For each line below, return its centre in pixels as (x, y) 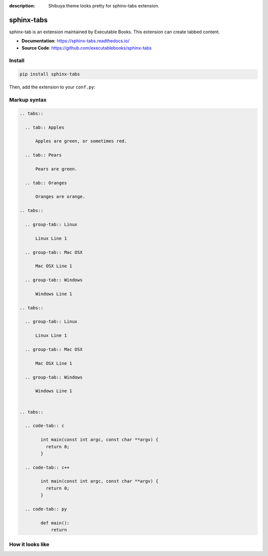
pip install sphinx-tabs (50, 74)
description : (22, 6)
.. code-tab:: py (46, 509)
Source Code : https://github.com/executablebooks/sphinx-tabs (87, 48)
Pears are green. (57, 169)
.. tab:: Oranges (46, 183)
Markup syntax (28, 100)
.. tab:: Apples (45, 127)
